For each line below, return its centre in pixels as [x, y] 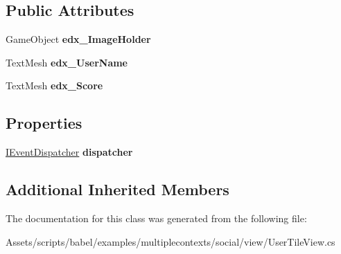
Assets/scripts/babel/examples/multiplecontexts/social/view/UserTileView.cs [170, 241]
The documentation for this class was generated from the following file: [156, 218]
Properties [44, 123]
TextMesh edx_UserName [67, 62]
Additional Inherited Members [117, 189]
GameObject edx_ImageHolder [78, 39]
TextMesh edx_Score [54, 85]
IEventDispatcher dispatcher [69, 152]
